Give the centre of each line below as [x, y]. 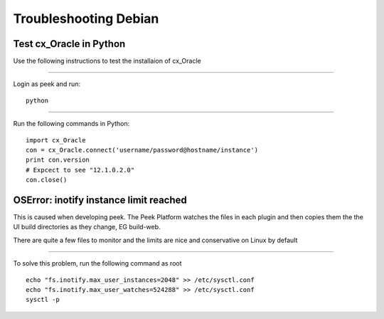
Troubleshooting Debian [86, 19]
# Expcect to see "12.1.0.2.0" [80, 170]
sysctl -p [43, 300]
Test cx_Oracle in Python [69, 44]
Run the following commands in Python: [71, 124]
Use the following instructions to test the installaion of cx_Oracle [107, 61]
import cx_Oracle [56, 140]
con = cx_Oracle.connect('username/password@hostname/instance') [142, 150]
